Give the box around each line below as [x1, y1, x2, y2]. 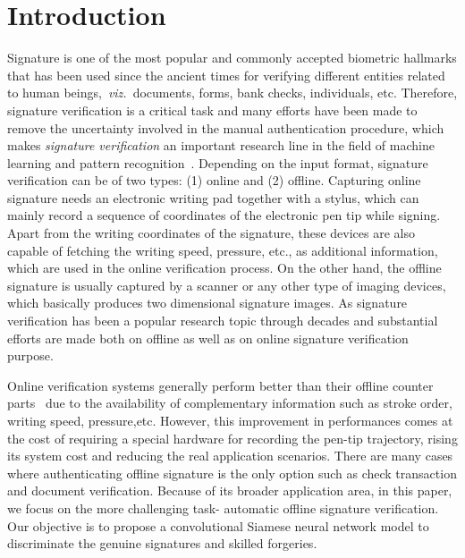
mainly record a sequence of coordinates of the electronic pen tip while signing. [7, 206, 441, 224]
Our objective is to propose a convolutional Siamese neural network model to [7, 516, 429, 535]
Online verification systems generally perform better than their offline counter [7, 376, 434, 394]
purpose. [7, 346, 54, 365]
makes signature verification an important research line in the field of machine [7, 136, 435, 155]
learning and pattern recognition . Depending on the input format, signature [7, 153, 428, 172]
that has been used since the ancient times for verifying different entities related [7, 65, 445, 84]
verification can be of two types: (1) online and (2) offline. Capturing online [7, 171, 421, 190]
